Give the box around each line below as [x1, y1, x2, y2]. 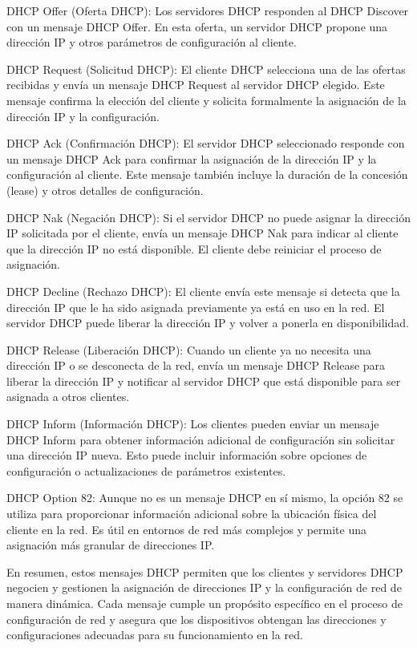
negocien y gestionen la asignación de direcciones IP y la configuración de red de [6, 579, 402, 596]
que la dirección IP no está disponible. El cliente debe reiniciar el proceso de [6, 240, 382, 257]
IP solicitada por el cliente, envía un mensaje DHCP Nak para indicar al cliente [6, 225, 399, 241]
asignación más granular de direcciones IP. [6, 537, 215, 553]
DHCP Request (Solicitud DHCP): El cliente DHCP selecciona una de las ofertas [6, 60, 406, 77]
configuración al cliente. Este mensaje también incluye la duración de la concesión [6, 166, 408, 183]
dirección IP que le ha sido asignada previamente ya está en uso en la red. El [6, 298, 385, 315]
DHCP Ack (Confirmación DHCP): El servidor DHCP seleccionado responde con [6, 135, 405, 152]
